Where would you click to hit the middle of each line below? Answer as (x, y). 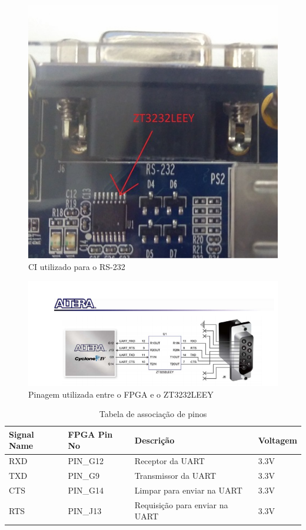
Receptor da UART (169, 461)
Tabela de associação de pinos (153, 414)
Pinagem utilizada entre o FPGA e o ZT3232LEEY (121, 394)
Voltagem (277, 440)
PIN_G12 (86, 461)
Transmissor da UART (175, 476)
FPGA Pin (90, 434)
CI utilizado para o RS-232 (77, 266)
